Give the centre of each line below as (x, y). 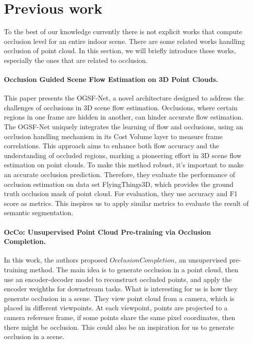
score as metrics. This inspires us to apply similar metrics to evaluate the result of (126, 203)
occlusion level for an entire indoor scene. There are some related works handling (125, 41)
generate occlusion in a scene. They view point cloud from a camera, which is (119, 298)
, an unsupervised (201, 260)
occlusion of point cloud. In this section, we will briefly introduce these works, (120, 50)
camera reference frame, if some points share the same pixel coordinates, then (120, 317)
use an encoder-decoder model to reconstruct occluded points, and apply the (118, 279)
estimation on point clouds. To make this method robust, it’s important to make (124, 165)
